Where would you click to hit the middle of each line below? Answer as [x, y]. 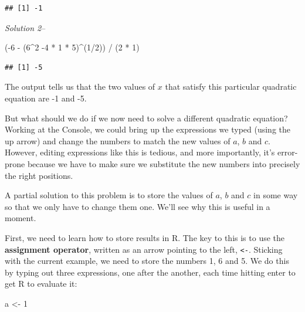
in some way [276, 195]
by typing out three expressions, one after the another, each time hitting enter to [150, 272]
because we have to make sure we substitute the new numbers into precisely [164, 163]
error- [288, 152]
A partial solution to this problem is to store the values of [109, 195]
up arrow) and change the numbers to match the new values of [118, 140]
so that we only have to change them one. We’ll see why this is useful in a [138, 206]
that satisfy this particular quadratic [231, 87]
